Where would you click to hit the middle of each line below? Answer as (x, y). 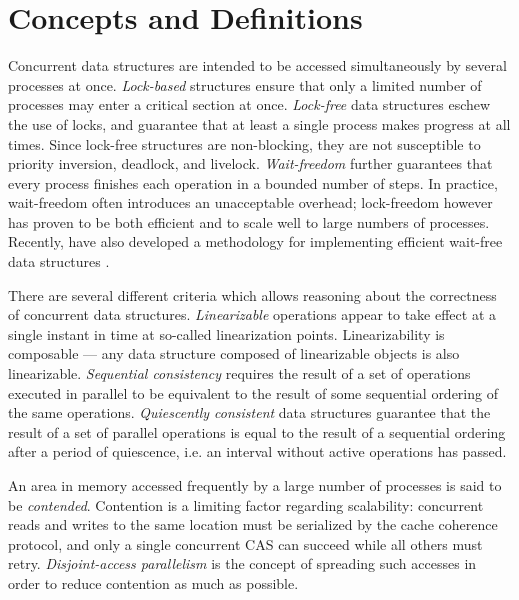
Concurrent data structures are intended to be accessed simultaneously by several (257, 65)
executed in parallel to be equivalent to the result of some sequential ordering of (253, 392)
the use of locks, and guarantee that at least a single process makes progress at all (259, 123)
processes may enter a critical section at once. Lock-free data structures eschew (249, 104)
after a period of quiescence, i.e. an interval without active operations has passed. (257, 451)
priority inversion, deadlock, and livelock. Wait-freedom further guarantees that (250, 163)
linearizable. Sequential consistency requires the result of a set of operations (239, 373)
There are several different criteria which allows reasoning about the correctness (252, 294)
